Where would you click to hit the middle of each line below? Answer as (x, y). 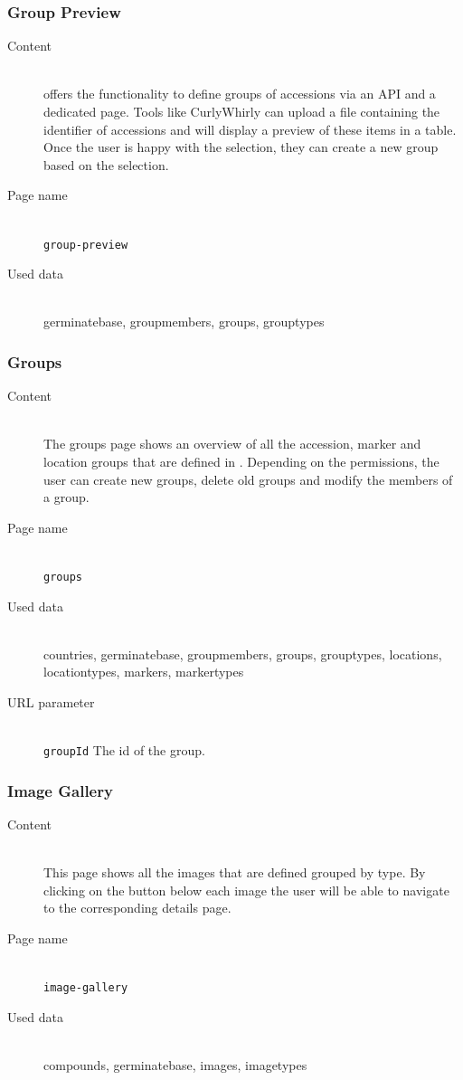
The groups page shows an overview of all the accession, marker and (232, 444)
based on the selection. (106, 164)
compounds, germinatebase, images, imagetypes (175, 1065)
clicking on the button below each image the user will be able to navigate (246, 890)
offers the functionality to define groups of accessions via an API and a (240, 94)
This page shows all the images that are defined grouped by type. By (235, 872)
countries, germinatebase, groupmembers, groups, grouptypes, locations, (243, 654)
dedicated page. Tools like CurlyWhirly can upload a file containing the (242, 111)
